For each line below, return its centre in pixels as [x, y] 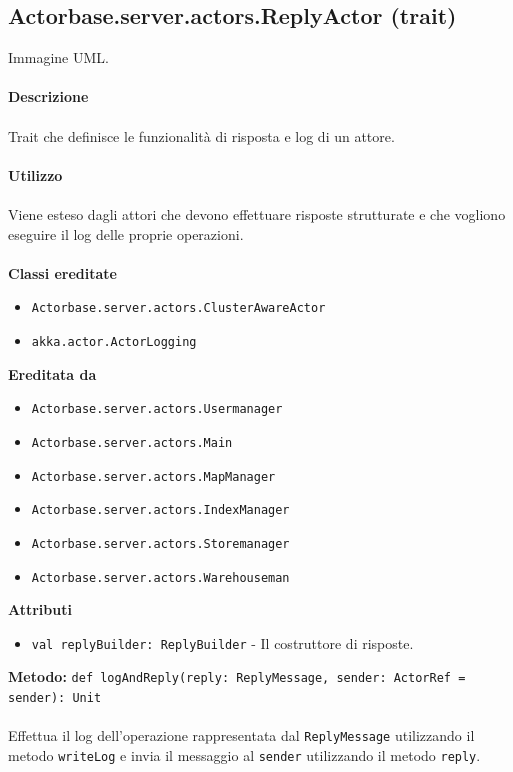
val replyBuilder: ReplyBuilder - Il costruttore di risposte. [222, 642]
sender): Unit [55, 698]
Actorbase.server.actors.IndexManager [160, 510]
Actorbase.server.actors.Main [132, 442]
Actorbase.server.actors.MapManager [153, 476]
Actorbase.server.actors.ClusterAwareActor [178, 308]
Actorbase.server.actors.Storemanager [160, 543]
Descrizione [48, 96]
